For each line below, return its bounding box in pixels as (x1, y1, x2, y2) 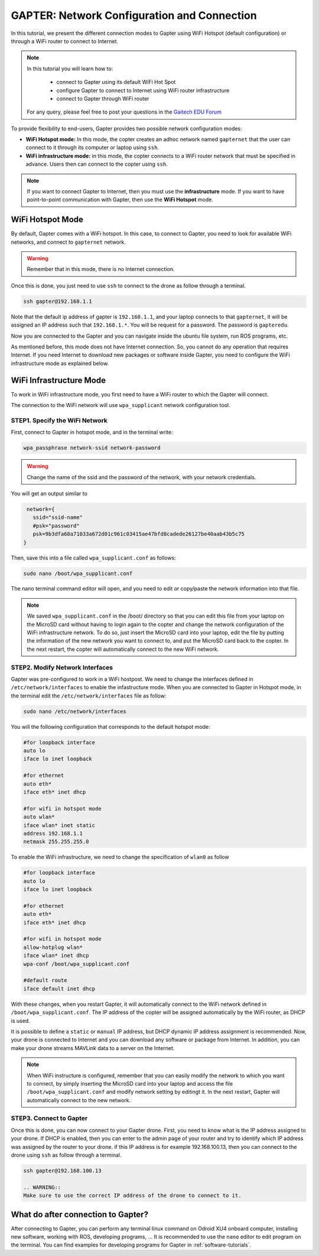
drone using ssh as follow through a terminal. (11, 1151, 122, 1159)
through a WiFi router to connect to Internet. (11, 37, 118, 44)
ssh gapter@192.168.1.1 (23, 298, 93, 305)
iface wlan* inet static (23, 822, 96, 828)
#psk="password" (32, 522, 80, 529)
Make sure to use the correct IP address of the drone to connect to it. (23, 1192, 242, 1199)
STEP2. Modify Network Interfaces (11, 663, 113, 671)
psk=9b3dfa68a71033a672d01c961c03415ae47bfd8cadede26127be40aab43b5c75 (32, 531, 245, 538)
